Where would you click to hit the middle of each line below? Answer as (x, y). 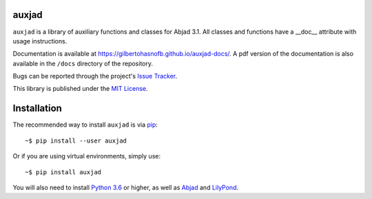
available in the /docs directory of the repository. (83, 63)
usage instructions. (40, 41)
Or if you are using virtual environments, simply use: (87, 156)
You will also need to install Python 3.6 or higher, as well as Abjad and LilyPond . (126, 187)
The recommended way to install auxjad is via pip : (85, 125)
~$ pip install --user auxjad (76, 140)
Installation (37, 108)
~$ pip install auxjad (63, 172)
